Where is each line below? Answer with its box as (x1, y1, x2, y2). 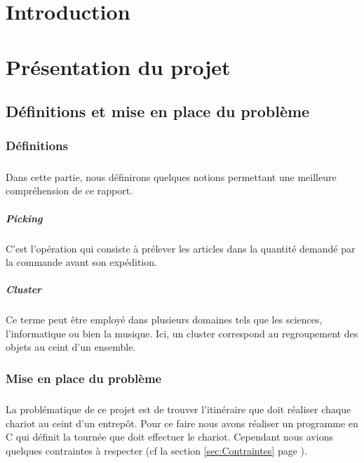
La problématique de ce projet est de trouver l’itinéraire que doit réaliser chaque (6, 402, 351, 417)
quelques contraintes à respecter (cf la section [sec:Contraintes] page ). (6, 443, 307, 458)
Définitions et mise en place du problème (6, 100, 310, 122)
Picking (6, 210, 43, 225)
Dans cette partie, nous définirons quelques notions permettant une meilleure (6, 169, 337, 184)
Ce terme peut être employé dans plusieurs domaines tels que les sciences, (6, 312, 323, 327)
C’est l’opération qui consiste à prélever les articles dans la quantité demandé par (6, 241, 356, 255)
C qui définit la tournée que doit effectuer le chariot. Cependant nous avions (6, 429, 333, 444)
